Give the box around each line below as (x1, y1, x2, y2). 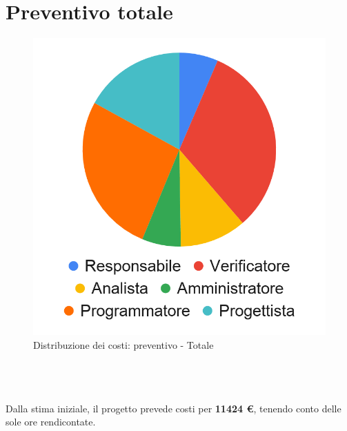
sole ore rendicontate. (6, 414, 96, 429)
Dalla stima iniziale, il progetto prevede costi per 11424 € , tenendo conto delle (6, 401, 341, 415)
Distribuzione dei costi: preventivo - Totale (33, 337, 214, 352)
